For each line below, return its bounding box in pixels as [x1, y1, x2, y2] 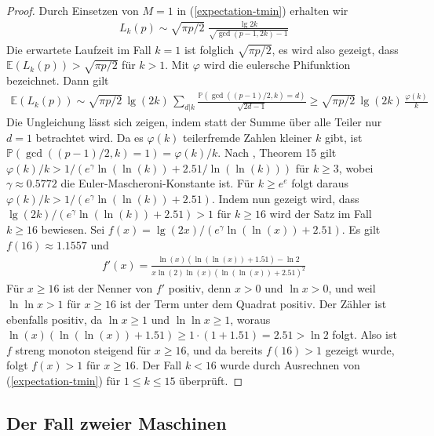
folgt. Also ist [332, 326, 397, 343]
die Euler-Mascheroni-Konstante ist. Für [60, 175, 255, 191]
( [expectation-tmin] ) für [6, 372, 121, 389]
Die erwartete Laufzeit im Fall [6, 41, 151, 57]
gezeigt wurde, [325, 341, 395, 358]
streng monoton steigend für [15, 341, 151, 358]
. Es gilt [341, 221, 381, 238]
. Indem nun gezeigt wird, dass [211, 190, 359, 206]
